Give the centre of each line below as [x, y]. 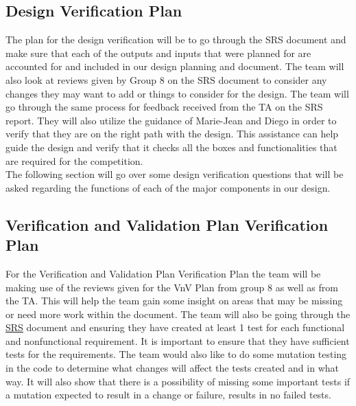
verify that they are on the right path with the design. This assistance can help [172, 134]
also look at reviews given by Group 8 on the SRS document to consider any [166, 79]
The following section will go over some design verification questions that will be [175, 174]
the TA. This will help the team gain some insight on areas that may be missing [174, 301]
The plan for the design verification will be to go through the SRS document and [176, 40]
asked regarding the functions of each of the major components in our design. [168, 187]
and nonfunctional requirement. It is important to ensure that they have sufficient [178, 340]
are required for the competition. [74, 160]
